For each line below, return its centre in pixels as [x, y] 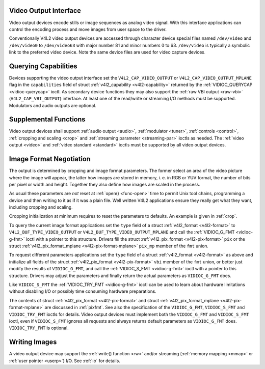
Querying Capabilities [43, 66]
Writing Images [33, 342]
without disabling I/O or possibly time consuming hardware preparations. [83, 291]
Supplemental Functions [47, 120]
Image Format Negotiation [50, 159]
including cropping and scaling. [41, 207]
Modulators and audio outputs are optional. [53, 105]
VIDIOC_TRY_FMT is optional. [39, 328]
